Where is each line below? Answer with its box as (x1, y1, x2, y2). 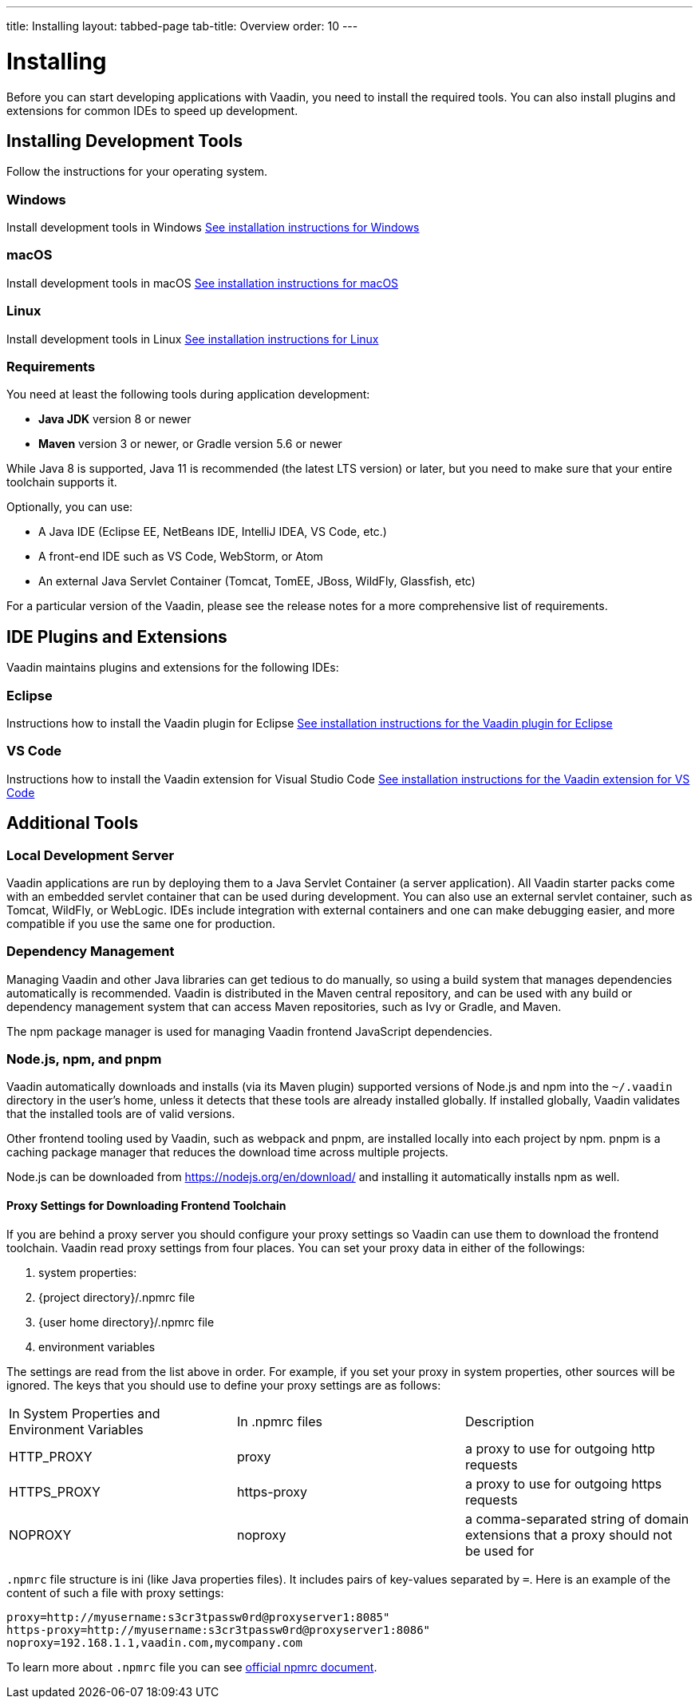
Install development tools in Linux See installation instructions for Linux (6, 331, 379, 346)
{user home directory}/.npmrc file (38, 1314, 215, 1329)
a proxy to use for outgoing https (464, 1475, 662, 1492)
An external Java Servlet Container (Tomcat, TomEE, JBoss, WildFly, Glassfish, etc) (38, 574, 476, 589)
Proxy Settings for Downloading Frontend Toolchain (6, 1199, 286, 1213)
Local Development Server (6, 847, 175, 863)
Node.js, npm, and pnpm (6, 1051, 162, 1068)
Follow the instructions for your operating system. (6, 165, 267, 179)
